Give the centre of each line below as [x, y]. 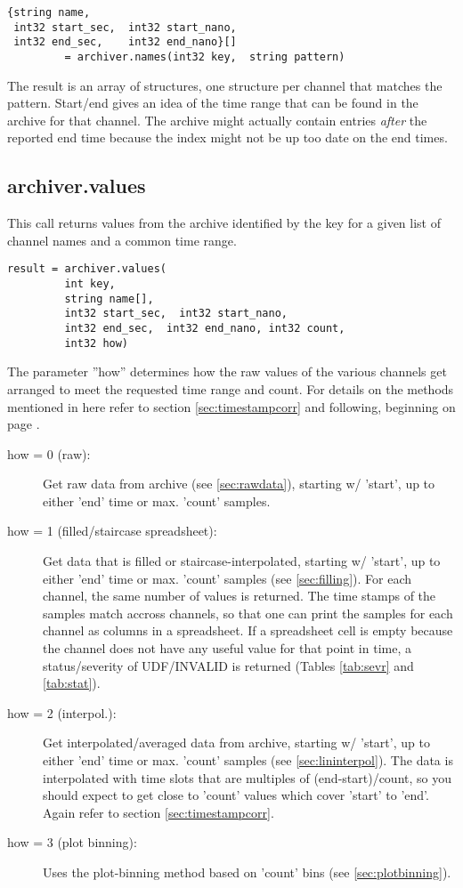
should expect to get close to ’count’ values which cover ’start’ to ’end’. [236, 795]
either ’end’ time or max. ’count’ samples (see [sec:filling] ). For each [227, 578]
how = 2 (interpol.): [62, 712]
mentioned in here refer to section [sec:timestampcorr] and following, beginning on [231, 406]
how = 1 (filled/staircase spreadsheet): [112, 531]
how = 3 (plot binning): [72, 842]
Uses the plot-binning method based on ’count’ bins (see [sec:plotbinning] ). [247, 872]
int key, [90, 284]
